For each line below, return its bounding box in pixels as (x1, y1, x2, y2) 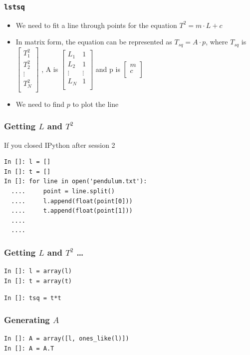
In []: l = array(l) (4, 268, 72, 275)
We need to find (15, 98, 65, 109)
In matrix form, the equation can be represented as (15, 36, 172, 47)
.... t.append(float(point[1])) (11, 207, 133, 215)
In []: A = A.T (4, 345, 54, 352)
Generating (4, 314, 50, 326)
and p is (95, 63, 120, 74)
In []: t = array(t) (4, 277, 72, 285)
